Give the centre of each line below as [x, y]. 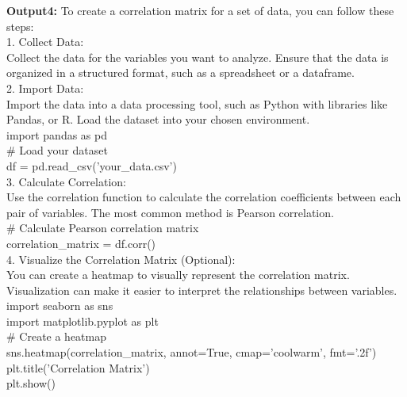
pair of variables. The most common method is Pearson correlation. [170, 212]
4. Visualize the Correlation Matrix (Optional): [121, 259]
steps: [20, 26]
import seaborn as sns [60, 305]
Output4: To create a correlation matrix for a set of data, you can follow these [200, 10]
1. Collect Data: [45, 42]
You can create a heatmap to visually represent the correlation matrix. [178, 275]
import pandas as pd [57, 134]
